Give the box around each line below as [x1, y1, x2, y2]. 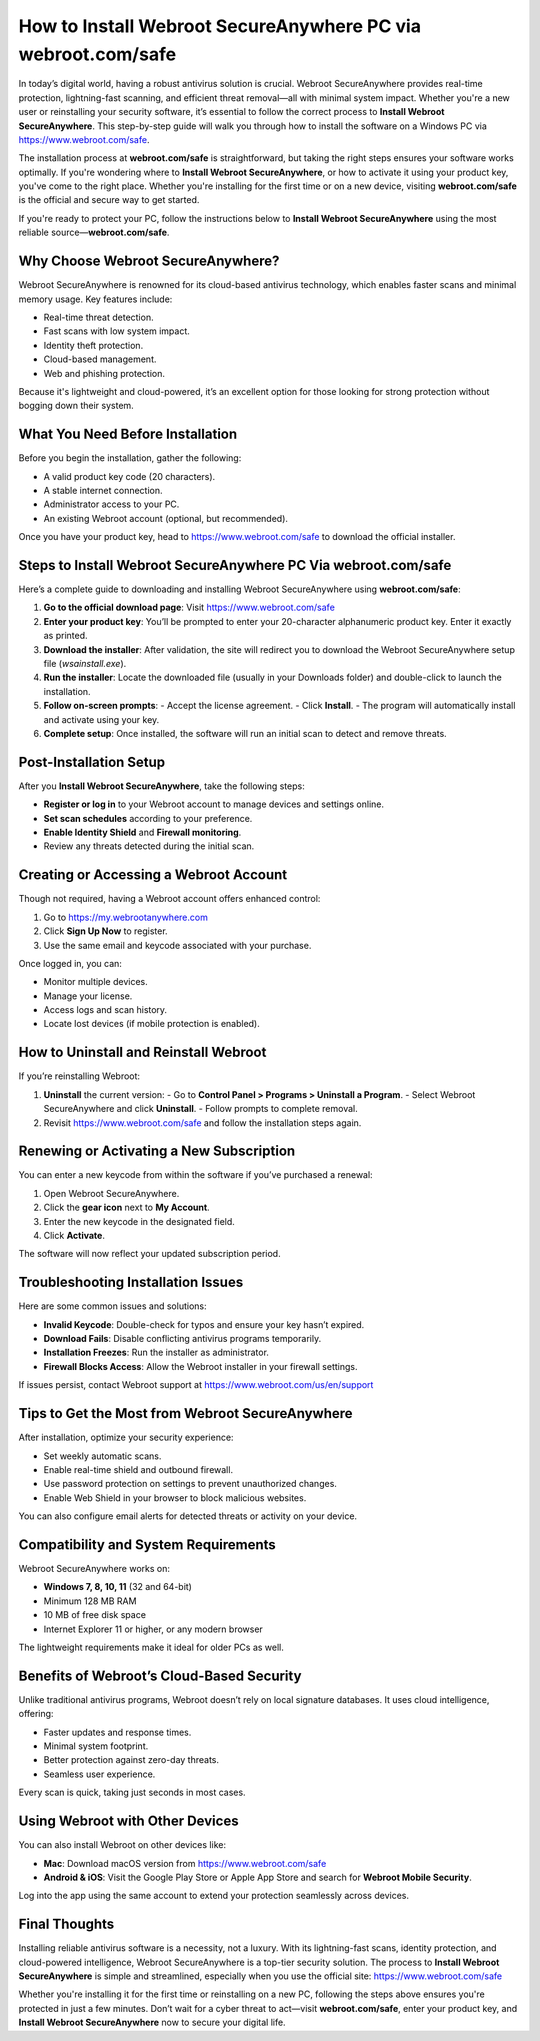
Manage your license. [43, 990, 133, 1002]
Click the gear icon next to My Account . [43, 1201, 210, 1214]
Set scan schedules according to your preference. [43, 812, 253, 824]
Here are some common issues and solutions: [18, 1300, 207, 1312]
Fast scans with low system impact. [43, 325, 190, 337]
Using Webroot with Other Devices [18, 1813, 239, 1830]
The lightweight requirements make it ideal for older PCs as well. [18, 1641, 285, 1653]
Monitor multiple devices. [43, 976, 149, 988]
